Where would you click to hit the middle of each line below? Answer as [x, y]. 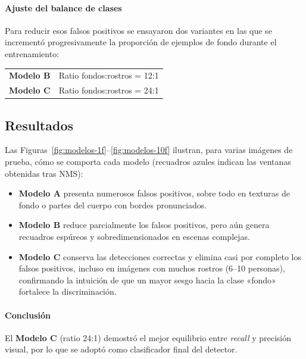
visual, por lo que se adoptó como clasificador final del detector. [121, 349]
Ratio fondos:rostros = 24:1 [109, 90]
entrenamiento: [32, 53]
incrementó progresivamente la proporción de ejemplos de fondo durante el [141, 42]
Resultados [39, 125]
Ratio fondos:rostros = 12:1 [109, 75]
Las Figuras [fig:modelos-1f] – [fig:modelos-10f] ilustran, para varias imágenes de [149, 150]
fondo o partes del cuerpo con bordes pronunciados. [113, 205]
